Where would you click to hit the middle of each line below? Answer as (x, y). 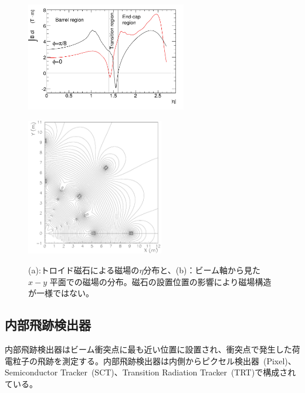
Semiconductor (31, 372)
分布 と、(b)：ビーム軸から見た (202, 270)
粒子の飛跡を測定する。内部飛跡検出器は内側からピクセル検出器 (136, 360)
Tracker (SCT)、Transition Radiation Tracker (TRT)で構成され (178, 372)
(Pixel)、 (279, 360)
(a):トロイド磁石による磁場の (84, 270)
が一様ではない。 (61, 293)
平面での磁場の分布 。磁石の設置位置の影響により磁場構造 (160, 281)
